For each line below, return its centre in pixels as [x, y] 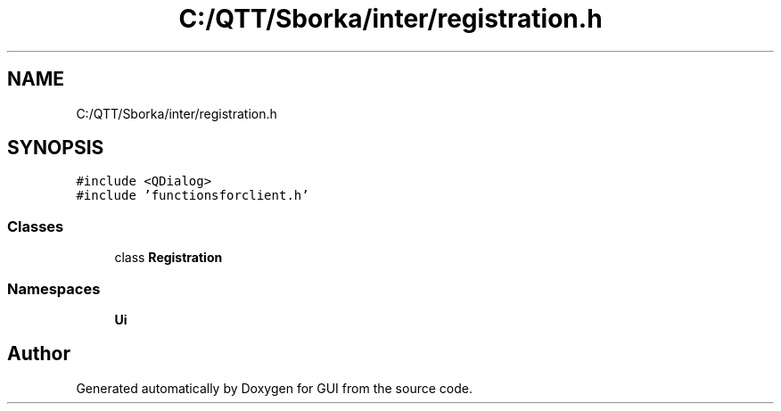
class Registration [169, 258]
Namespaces [54, 288]
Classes [36, 226]
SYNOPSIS [56, 148]
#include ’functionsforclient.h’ [193, 196]
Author [39, 354]
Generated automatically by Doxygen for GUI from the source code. [274, 388]
